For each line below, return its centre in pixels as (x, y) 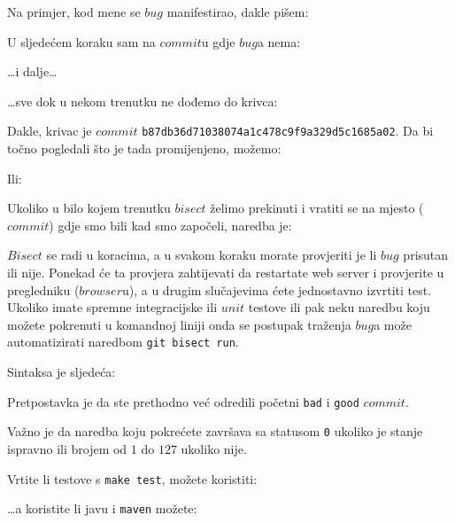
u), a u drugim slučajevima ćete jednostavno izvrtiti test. (277, 289)
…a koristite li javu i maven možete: (102, 508)
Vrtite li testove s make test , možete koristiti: (132, 478)
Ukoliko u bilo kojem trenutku (89, 208)
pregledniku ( (43, 289)
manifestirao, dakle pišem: (238, 12)
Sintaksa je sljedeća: (62, 372)
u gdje (218, 41)
